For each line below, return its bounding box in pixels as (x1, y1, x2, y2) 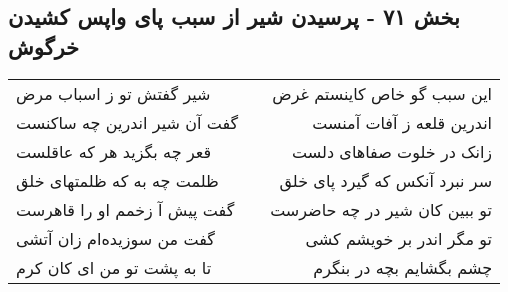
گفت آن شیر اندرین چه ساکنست (16, 110, 239, 134)
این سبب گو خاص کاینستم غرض (272, 81, 493, 105)
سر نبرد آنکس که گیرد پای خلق (279, 168, 493, 192)
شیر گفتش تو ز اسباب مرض (16, 81, 211, 105)
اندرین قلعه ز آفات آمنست (312, 110, 493, 134)
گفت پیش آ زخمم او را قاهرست (16, 197, 235, 221)
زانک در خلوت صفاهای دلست (292, 139, 493, 163)
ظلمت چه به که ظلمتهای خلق (16, 168, 219, 192)
